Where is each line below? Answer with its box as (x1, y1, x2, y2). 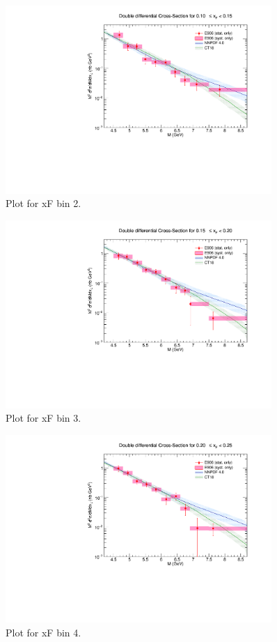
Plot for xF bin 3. (6, 411, 81, 425)
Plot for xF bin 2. (6, 196, 81, 211)
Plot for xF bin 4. (6, 625, 81, 640)
